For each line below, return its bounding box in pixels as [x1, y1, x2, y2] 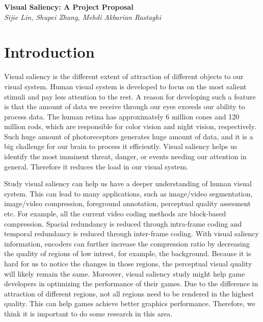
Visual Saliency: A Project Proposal [4, 2, 134, 12]
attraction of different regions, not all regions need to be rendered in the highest [4, 288, 254, 299]
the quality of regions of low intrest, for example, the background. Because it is [4, 248, 251, 259]
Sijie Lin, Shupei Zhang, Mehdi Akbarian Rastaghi [4, 11, 161, 22]
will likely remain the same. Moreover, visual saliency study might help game [4, 268, 245, 279]
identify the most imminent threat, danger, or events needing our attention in [4, 151, 247, 162]
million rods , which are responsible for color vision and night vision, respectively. [4, 121, 256, 132]
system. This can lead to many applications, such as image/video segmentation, [4, 188, 253, 199]
